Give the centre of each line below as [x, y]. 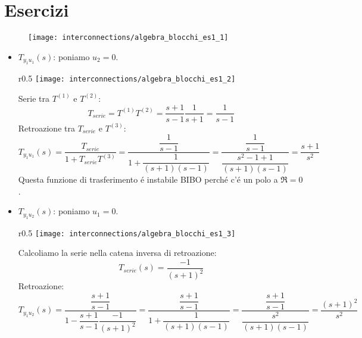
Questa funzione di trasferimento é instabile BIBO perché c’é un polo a [148, 179]
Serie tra [34, 98]
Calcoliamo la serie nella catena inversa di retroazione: [117, 253]
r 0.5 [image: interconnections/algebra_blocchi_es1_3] [127, 232]
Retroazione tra [46, 128]
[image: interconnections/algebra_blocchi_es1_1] [128, 38]
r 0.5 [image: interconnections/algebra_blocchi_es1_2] [127, 78]
